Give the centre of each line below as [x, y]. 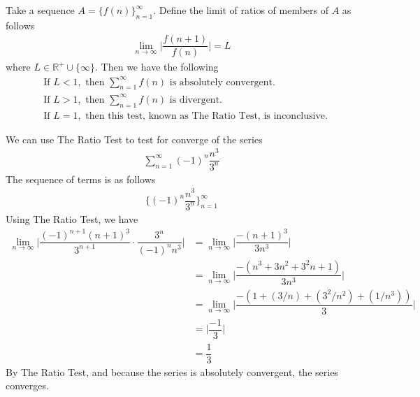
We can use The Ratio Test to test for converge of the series [134, 139]
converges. [27, 385]
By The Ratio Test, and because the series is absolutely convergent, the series [172, 371]
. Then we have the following [157, 67]
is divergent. [196, 100]
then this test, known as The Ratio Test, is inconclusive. [207, 116]
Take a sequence [40, 10]
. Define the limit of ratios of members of [241, 10]
